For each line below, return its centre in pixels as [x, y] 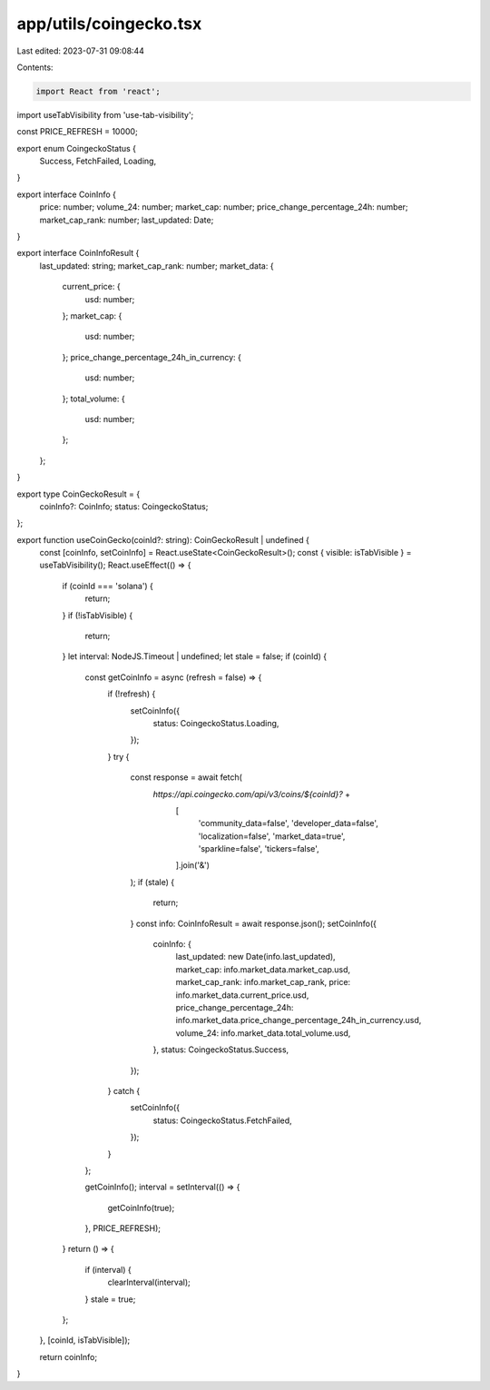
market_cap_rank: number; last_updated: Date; [127, 220]
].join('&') [193, 865]
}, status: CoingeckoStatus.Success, [221, 1050]
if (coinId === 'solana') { [108, 586]
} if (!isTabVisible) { [98, 615]
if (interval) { [108, 1269]
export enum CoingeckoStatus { [76, 148]
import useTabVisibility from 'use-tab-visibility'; [105, 114]
